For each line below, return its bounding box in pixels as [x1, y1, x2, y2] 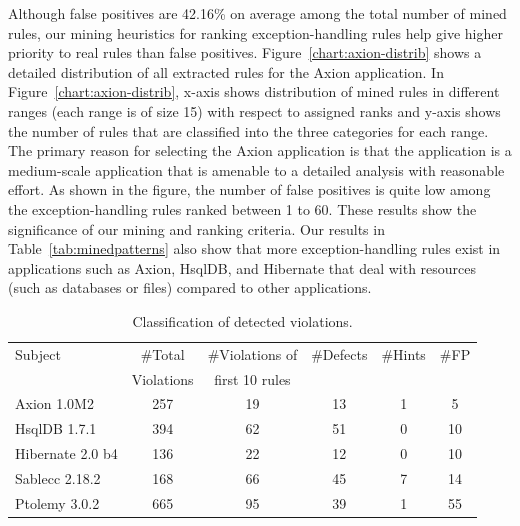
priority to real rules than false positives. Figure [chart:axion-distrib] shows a [8, 42, 482, 63]
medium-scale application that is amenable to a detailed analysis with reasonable [8, 159, 505, 180]
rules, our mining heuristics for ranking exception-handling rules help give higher [8, 22, 503, 43]
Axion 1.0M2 [15, 393, 94, 414]
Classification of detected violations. [132, 310, 353, 331]
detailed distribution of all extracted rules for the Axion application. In [8, 61, 444, 82]
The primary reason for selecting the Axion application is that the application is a [8, 140, 512, 161]
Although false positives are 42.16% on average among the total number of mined [8, 3, 507, 23]
